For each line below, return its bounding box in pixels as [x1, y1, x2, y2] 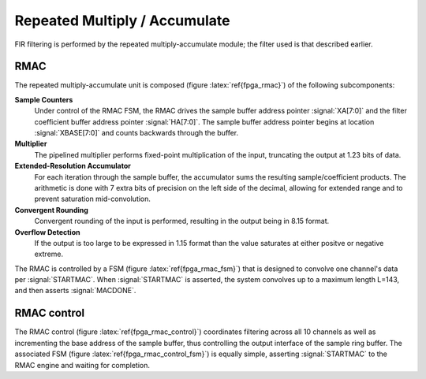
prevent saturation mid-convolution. [34, 194, 151, 204]
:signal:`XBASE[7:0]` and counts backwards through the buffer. [34, 128, 239, 138]
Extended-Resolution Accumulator [14, 162, 132, 171]
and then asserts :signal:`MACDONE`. [14, 286, 136, 295]
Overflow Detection [14, 227, 80, 236]
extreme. [34, 249, 64, 259]
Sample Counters [14, 95, 73, 104]
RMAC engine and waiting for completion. [14, 360, 150, 370]
